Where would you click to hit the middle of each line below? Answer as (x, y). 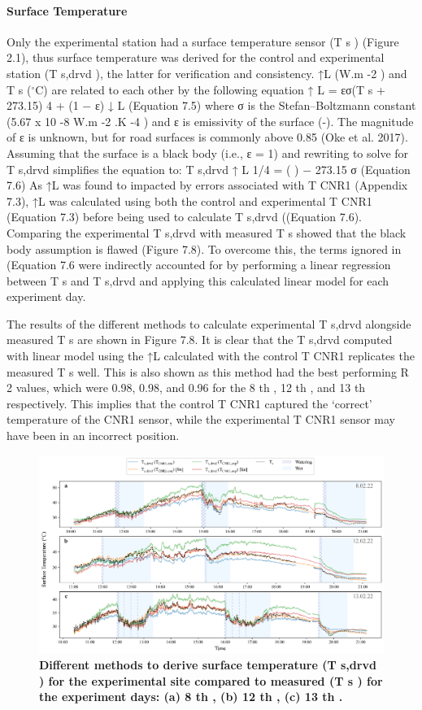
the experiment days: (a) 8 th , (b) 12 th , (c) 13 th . (191, 697)
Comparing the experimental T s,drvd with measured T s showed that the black (207, 232)
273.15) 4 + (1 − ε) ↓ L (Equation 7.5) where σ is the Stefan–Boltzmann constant (211, 105)
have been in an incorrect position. (93, 436)
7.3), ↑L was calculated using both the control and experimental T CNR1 (189, 200)
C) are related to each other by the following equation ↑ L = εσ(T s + (210, 89)
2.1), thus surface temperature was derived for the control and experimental (196, 57)
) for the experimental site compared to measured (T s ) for (211, 680)
